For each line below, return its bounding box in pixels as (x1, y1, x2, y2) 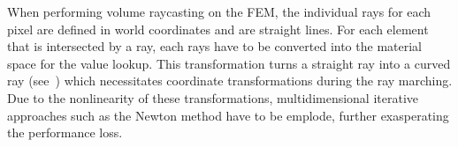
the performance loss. (7, 123, 123, 142)
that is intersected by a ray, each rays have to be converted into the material (7, 37, 422, 55)
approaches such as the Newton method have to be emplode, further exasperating (7, 106, 449, 124)
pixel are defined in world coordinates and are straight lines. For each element (7, 19, 429, 38)
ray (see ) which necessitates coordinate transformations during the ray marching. (7, 71, 453, 90)
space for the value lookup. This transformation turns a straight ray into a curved (7, 54, 451, 72)
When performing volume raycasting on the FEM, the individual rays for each (7, 3, 431, 20)
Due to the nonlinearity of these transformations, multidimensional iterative (7, 88, 419, 107)
